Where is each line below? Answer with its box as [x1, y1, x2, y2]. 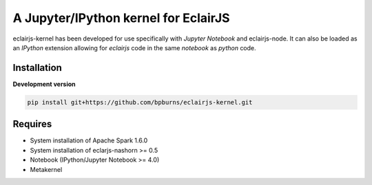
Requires [12, 118, 52, 130]
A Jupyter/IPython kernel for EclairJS [12, 10, 230, 25]
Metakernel [30, 165, 63, 173]
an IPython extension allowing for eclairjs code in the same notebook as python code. [12, 43, 256, 52]
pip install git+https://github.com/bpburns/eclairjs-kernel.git [27, 98, 253, 106]
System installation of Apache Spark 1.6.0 [30, 136, 148, 144]
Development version [12, 80, 76, 88]
